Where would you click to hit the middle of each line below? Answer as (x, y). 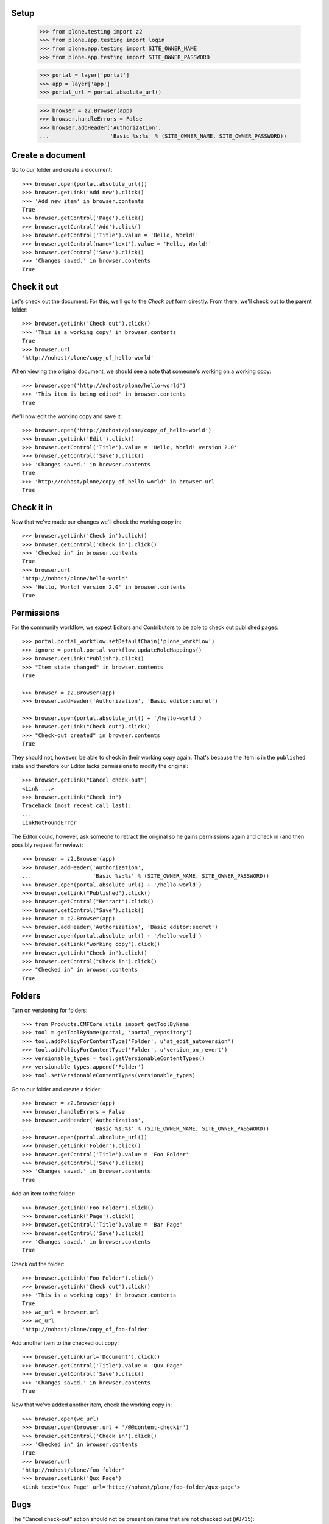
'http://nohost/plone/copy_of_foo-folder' (87, 1329)
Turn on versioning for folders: (49, 1010)
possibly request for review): (47, 845)
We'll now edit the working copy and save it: (67, 416)
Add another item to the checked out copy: (65, 1343)
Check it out (35, 287)
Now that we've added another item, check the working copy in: (92, 1405)
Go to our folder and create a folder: (56, 1089)
